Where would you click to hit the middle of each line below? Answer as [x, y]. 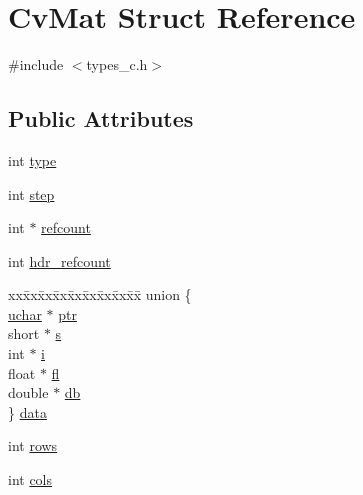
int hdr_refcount [59, 260]
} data [27, 411]
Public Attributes [101, 118]
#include [36, 64]
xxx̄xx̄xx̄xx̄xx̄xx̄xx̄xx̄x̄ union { [100, 294]
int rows [33, 445]
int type [32, 159]
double [28, 392]
